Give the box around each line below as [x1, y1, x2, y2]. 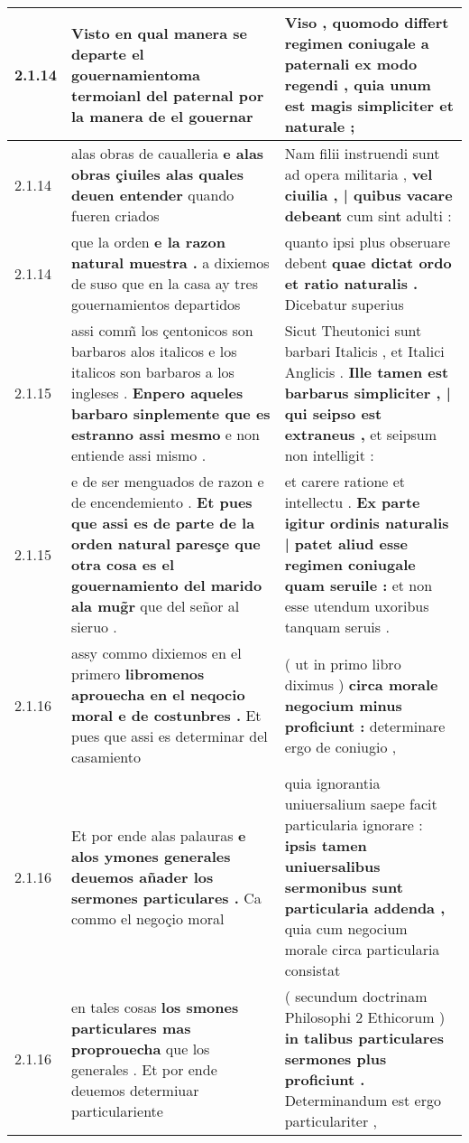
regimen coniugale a [284, 33, 429, 53]
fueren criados [71, 205, 160, 226]
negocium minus [284, 694, 402, 716]
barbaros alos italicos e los [71, 341, 237, 361]
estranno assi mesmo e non [71, 424, 260, 445]
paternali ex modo [284, 53, 418, 74]
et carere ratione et [284, 471, 406, 492]
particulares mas [71, 1017, 191, 1038]
